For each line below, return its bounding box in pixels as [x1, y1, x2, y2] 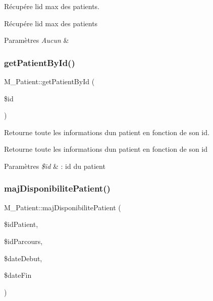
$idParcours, [4, 235, 43, 246]
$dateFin [4, 270, 32, 280]
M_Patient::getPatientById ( [4, 76, 95, 86]
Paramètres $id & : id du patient [4, 160, 105, 171]
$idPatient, [4, 219, 38, 229]
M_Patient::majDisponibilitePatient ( [4, 202, 121, 212]
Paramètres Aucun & [4, 35, 69, 45]
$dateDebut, [4, 253, 42, 263]
